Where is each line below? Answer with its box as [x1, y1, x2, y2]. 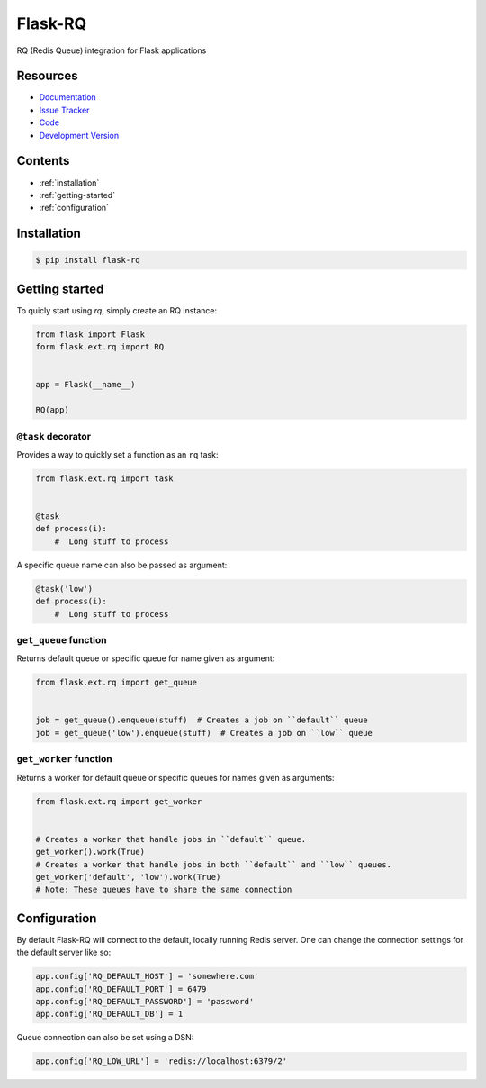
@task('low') [35, 584, 94, 594]
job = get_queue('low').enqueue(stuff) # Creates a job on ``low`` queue [35, 728, 373, 738]
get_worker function [16, 753, 112, 766]
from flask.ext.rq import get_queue [35, 677, 198, 688]
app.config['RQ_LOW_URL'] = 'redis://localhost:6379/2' [35, 1056, 288, 1066]
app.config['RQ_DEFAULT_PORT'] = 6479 [35, 984, 207, 994]
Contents [16, 153, 70, 168]
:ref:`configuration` [39, 203, 110, 213]
